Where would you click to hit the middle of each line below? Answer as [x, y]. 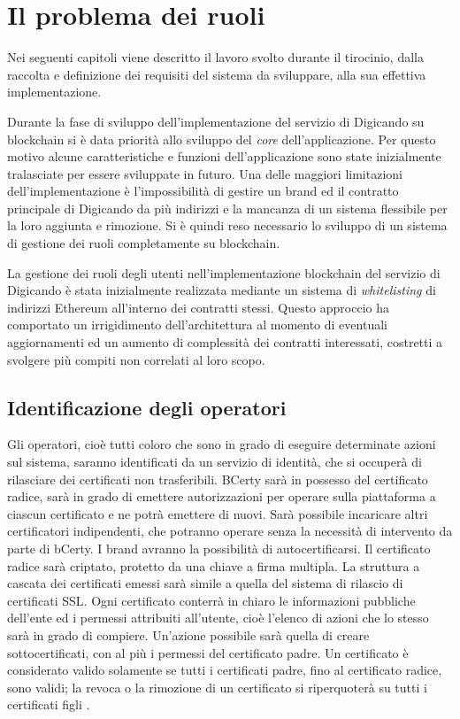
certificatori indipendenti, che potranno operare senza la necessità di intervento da [230, 531]
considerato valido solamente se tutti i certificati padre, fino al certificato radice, [225, 670]
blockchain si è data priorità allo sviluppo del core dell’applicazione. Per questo [222, 139]
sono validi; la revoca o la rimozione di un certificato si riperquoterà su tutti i [217, 687]
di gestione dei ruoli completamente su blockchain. [144, 243]
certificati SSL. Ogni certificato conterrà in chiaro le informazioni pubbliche [211, 600]
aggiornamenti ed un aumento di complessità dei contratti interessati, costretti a [225, 342]
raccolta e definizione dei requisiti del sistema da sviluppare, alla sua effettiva [217, 74]
